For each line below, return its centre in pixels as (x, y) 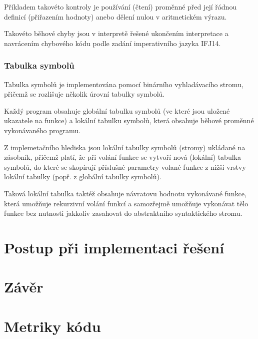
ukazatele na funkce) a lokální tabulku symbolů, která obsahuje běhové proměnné (129, 120)
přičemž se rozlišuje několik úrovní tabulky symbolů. (84, 94)
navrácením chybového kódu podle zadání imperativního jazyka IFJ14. (112, 43)
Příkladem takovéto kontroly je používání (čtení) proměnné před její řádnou (120, 7)
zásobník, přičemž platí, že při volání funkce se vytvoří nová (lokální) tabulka (122, 157)
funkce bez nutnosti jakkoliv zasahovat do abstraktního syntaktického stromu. (123, 213)
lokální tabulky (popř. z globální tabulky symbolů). (83, 177)
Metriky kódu (52, 326)
